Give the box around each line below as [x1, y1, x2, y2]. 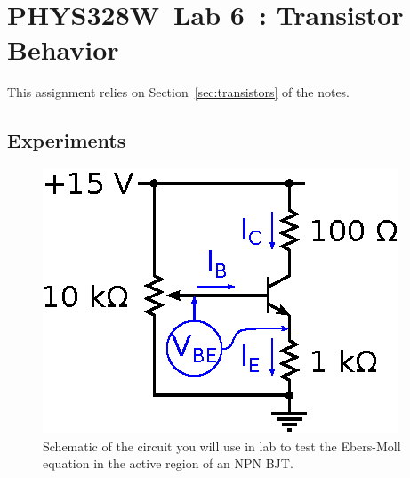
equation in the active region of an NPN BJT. [43, 454, 293, 473]
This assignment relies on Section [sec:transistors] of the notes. [7, 83, 350, 101]
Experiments [7, 126, 126, 154]
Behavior [7, 31, 119, 68]
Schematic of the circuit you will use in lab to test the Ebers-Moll [43, 436, 401, 455]
